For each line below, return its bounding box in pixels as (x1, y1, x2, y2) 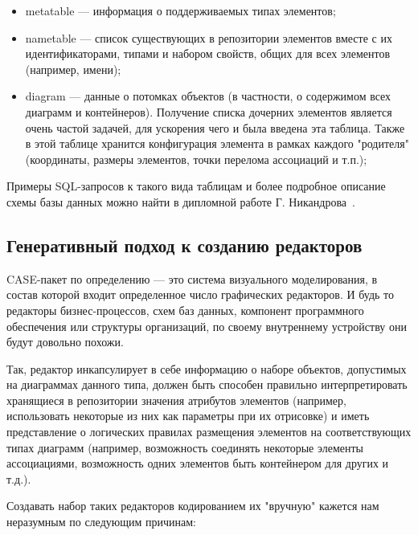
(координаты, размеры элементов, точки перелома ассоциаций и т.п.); (25, 150, 367, 167)
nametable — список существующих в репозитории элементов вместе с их (25, 29, 392, 46)
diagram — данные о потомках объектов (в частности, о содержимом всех (25, 88, 391, 104)
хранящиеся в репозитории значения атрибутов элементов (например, (6, 391, 346, 408)
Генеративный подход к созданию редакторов (6, 232, 363, 257)
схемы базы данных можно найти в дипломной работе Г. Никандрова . (6, 193, 355, 210)
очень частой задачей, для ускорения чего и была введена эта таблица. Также (25, 119, 405, 136)
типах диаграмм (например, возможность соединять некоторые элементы (6, 439, 363, 455)
